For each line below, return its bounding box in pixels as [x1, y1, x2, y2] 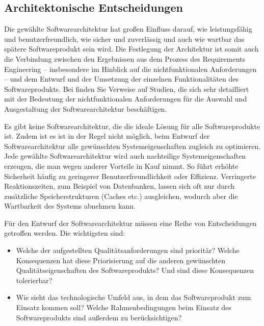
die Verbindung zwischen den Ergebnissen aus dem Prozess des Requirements [4, 53, 246, 64]
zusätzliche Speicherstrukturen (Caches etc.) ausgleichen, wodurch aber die [4, 190, 238, 201]
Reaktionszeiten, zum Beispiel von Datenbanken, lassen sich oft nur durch [4, 181, 235, 191]
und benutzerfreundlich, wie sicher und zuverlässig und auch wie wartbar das [4, 33, 245, 44]
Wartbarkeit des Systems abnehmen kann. [4, 200, 136, 211]
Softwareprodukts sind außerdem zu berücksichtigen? [16, 312, 182, 322]
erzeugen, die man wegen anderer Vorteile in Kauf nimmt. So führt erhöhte [4, 160, 239, 171]
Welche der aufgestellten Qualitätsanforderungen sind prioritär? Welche [16, 245, 240, 256]
